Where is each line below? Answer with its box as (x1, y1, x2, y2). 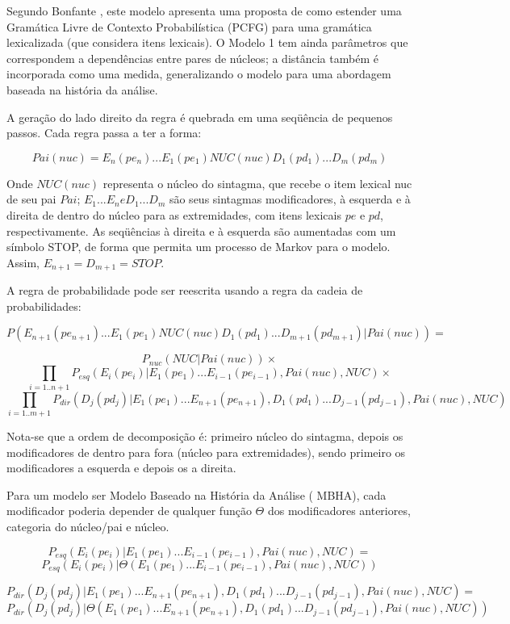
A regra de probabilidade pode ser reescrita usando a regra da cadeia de (6, 282, 363, 299)
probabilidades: (6, 297, 82, 314)
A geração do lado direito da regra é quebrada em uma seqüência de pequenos (6, 108, 393, 125)
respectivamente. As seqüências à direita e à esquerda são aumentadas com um (6, 222, 396, 239)
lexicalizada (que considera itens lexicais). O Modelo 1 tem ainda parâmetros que (6, 34, 408, 51)
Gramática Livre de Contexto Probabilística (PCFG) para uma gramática (6, 18, 372, 35)
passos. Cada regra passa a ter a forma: (6, 124, 202, 141)
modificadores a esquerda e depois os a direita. (6, 459, 236, 476)
